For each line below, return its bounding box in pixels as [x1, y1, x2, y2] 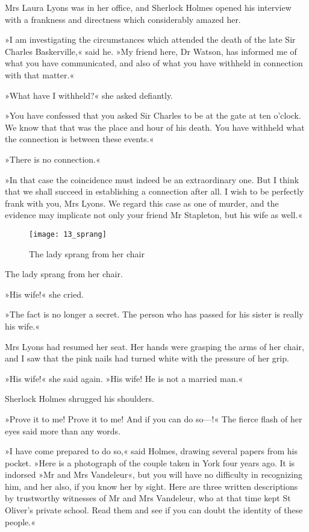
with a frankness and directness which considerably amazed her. [5, 13, 241, 25]
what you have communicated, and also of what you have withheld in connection [5, 57, 303, 69]
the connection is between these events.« [5, 133, 154, 145]
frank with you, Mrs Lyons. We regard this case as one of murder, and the [5, 196, 279, 209]
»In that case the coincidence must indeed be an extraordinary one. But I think [5, 173, 299, 186]
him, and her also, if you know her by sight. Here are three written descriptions [5, 480, 298, 492]
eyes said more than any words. [5, 424, 121, 437]
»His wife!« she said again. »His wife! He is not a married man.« [5, 372, 243, 384]
